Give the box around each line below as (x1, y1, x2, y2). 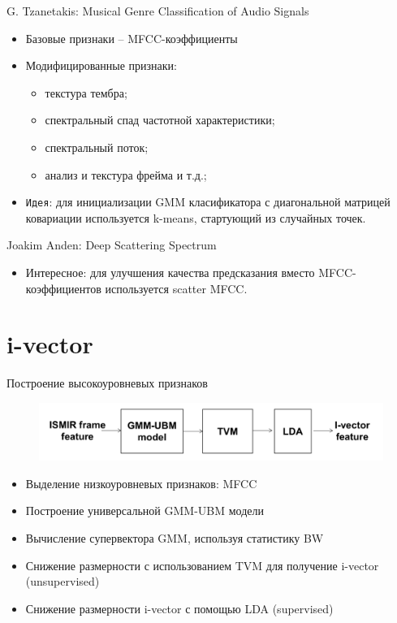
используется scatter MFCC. (105, 279, 248, 296)
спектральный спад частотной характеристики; (45, 111, 275, 128)
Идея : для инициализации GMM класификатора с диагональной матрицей (25, 193, 391, 210)
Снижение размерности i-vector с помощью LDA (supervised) (25, 599, 334, 617)
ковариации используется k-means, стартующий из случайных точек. (25, 209, 366, 226)
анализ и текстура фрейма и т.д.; (45, 166, 207, 183)
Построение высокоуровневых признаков (6, 374, 208, 392)
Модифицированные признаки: (25, 57, 177, 74)
